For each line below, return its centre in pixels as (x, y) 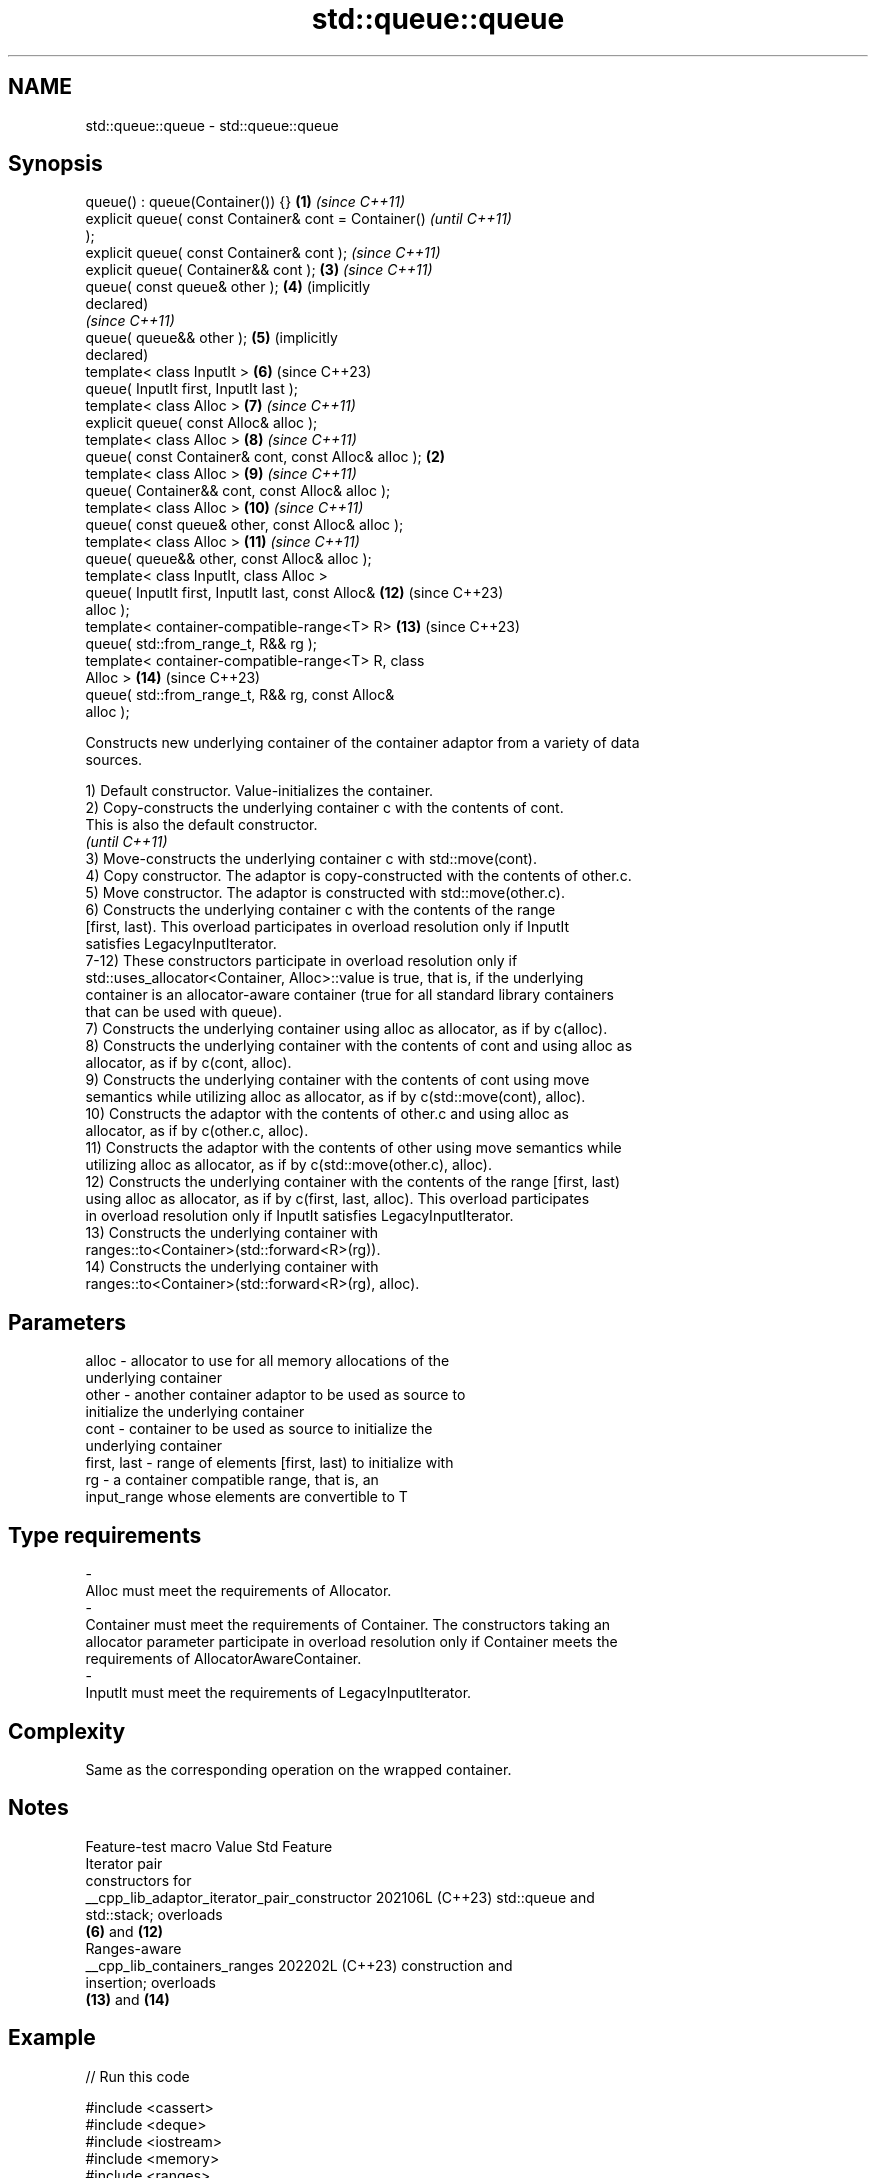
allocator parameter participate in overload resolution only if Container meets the (351, 1642)
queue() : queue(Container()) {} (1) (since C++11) (245, 202)
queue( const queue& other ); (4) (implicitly (228, 287)
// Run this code (137, 2076)
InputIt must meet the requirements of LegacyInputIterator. (278, 1693)
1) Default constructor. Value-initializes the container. (259, 791)
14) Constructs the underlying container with (232, 1267)
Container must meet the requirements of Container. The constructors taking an (348, 1625)
